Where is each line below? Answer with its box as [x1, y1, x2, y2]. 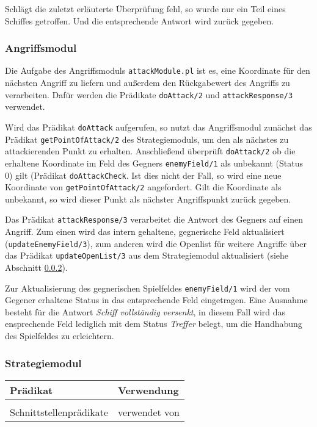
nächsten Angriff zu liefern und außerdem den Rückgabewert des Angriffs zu [5, 76, 290, 89]
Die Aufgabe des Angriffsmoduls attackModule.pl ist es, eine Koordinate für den [5, 64, 310, 77]
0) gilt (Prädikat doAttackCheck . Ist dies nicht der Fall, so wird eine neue [5, 168, 282, 181]
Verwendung [118, 382, 179, 397]
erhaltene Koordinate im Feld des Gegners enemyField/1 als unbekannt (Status [5, 156, 303, 169]
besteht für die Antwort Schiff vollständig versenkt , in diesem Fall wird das [5, 305, 286, 318]
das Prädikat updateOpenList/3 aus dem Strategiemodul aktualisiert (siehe [5, 249, 289, 262]
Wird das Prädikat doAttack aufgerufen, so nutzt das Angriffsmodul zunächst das [5, 120, 312, 133]
